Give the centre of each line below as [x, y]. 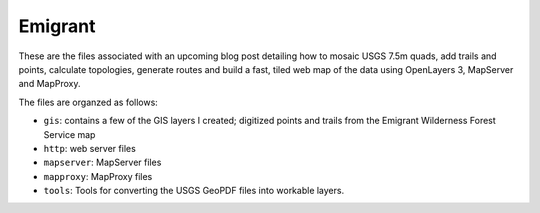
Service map [69, 134]
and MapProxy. [49, 84]
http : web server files [90, 148]
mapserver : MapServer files [102, 162]
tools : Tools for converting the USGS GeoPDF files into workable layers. [194, 191]
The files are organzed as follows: [88, 102]
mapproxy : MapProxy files [98, 176]
